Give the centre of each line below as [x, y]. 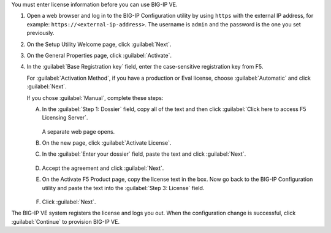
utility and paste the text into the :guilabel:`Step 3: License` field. [123, 188]
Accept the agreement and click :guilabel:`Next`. [103, 168]
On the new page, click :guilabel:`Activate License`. [107, 143]
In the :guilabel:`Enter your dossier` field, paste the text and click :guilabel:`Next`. [144, 154]
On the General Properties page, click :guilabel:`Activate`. [99, 55]
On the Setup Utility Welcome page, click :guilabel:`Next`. [99, 44]
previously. [40, 33]
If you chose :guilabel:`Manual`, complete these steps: [95, 97]
